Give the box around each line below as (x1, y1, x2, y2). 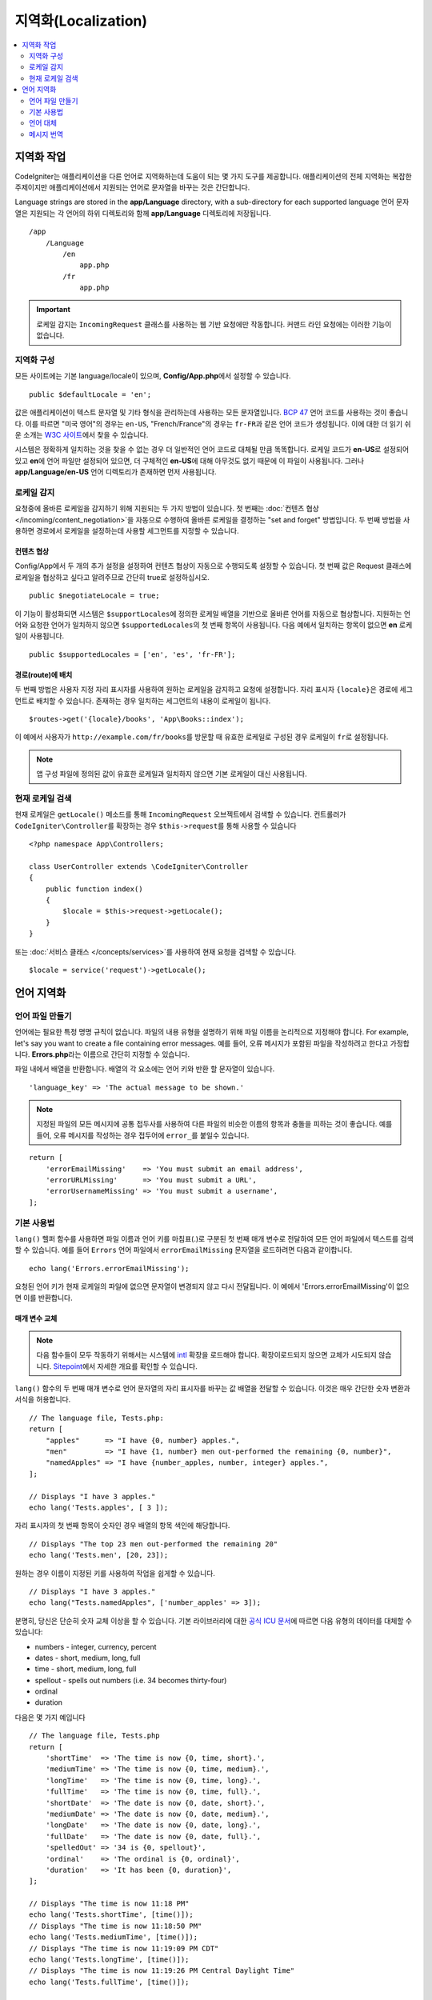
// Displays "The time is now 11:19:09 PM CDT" (29, 1944, 219, 1953)
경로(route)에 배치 (14, 670, 73, 679)
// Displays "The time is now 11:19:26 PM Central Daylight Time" (29, 1966, 295, 1975)
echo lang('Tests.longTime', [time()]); (29, 1955, 190, 1964)
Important (36, 305, 71, 314)
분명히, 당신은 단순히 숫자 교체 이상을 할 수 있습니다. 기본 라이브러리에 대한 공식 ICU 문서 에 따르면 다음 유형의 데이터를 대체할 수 (14, 1616, 412, 1626)
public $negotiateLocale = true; (29, 591, 160, 600)
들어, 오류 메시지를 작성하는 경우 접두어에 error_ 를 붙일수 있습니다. (36, 1130, 250, 1140)
